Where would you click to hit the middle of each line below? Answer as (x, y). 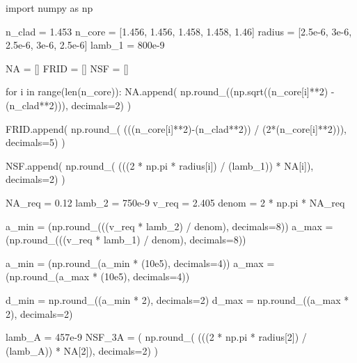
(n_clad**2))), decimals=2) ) (69, 105)
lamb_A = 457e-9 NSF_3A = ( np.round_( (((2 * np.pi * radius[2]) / (156, 337)
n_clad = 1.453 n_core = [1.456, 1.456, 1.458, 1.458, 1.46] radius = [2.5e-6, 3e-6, (179, 31)
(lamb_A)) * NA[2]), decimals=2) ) (82, 350)
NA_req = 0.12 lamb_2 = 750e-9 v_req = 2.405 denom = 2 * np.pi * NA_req (175, 202)
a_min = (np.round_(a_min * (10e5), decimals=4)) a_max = (140, 263)
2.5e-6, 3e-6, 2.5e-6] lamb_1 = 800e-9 (85, 45)
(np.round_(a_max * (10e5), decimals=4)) (98, 276)
